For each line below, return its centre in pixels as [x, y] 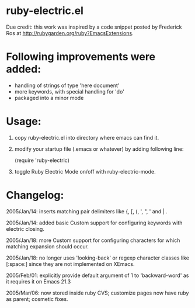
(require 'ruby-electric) [42, 160]
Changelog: [35, 195]
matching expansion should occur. [48, 246]
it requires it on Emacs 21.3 [39, 281]
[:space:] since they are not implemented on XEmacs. [70, 264]
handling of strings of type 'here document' [67, 85]
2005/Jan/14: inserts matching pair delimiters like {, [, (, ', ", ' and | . [87, 211]
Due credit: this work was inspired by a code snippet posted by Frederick [94, 27]
